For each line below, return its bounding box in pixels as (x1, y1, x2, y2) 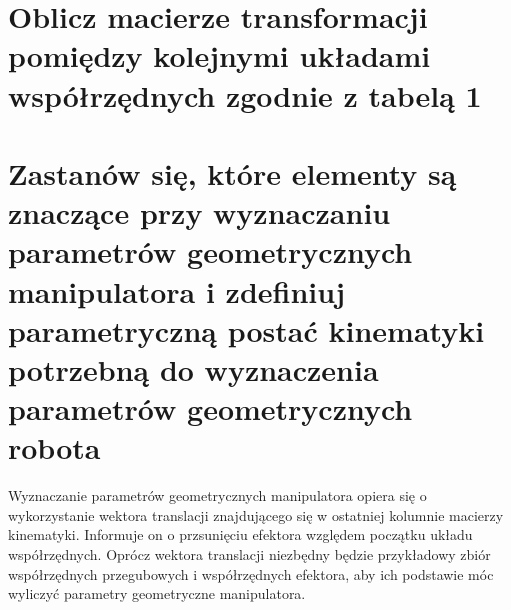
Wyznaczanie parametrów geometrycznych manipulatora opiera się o (8, 485, 427, 506)
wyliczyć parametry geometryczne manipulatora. (8, 583, 306, 604)
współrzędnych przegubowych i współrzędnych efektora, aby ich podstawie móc (8, 563, 494, 584)
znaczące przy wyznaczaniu (8, 192, 391, 233)
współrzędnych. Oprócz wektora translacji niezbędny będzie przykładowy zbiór (8, 543, 491, 564)
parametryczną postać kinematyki (8, 309, 485, 350)
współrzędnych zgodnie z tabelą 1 (8, 74, 482, 115)
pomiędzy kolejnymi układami (8, 35, 431, 76)
